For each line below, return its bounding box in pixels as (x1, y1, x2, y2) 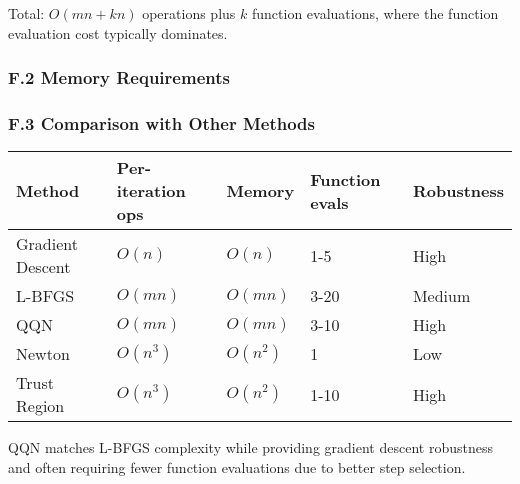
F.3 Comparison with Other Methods (8, 110, 315, 135)
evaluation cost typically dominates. (8, 22, 228, 43)
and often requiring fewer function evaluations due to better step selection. (8, 456, 466, 477)
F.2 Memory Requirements (8, 65, 230, 90)
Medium (412, 284, 471, 308)
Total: (8, 3, 45, 23)
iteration (116, 179, 186, 203)
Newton (16, 342, 70, 366)
